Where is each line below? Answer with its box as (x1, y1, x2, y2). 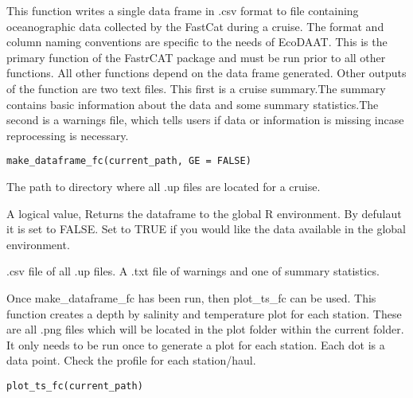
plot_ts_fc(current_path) (6, 380, 143, 392)
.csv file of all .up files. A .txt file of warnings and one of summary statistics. (6, 263, 380, 279)
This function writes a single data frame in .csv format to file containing (6, 2, 359, 18)
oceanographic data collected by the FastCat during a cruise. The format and (6, 18, 384, 34)
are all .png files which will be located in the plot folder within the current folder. (6, 321, 404, 338)
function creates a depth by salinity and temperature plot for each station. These (6, 305, 402, 322)
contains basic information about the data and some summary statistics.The (6, 96, 379, 112)
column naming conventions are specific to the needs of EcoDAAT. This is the (6, 33, 388, 50)
